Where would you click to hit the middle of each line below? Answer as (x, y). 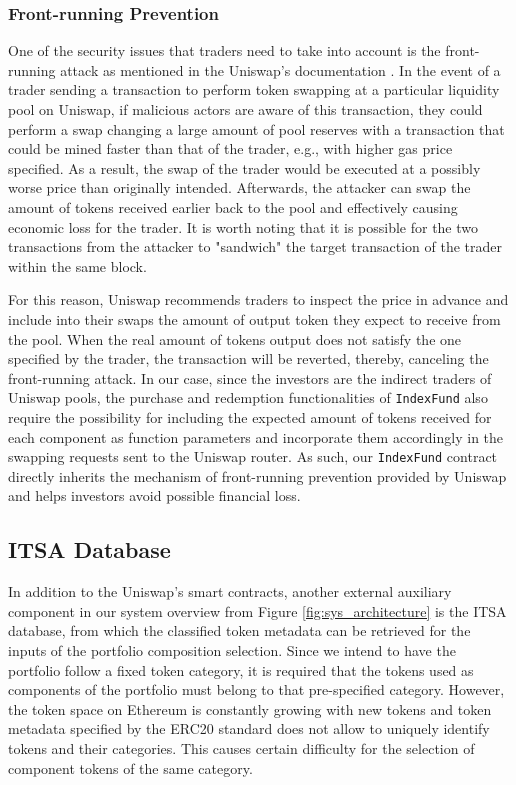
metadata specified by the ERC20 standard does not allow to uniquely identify (249, 728)
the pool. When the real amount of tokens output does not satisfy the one (235, 338)
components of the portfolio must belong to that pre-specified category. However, (256, 689)
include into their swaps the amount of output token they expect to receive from (254, 318)
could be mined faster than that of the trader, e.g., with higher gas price (230, 148)
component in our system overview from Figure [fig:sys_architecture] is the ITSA (257, 610)
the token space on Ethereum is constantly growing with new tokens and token (250, 708)
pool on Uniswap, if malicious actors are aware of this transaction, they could (245, 109)
